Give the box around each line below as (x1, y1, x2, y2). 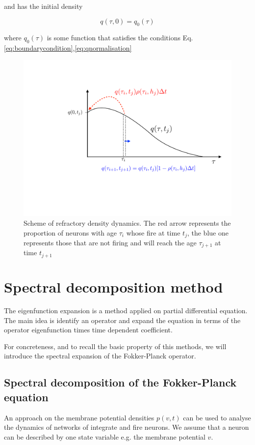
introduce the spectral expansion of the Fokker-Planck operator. (4, 351, 196, 361)
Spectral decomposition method (4, 277, 223, 297)
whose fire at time (126, 227, 180, 237)
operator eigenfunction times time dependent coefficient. (4, 325, 173, 335)
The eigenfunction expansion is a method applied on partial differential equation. (4, 305, 248, 316)
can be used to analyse (183, 412, 251, 422)
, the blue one (187, 227, 229, 237)
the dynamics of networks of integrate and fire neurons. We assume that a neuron (4, 422, 249, 432)
